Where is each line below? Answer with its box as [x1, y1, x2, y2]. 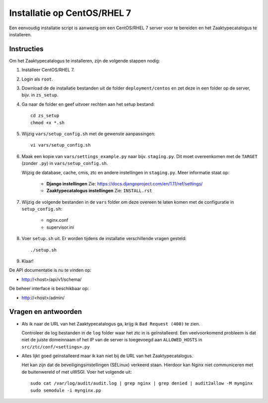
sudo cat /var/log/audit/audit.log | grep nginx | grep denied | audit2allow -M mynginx [30, 381, 253, 386]
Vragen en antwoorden [9, 308, 82, 316]
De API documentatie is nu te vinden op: [9, 267, 92, 273]
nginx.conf [46, 217, 69, 223]
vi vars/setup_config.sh [30, 142, 91, 148]
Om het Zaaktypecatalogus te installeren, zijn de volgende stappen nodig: [9, 58, 160, 64]
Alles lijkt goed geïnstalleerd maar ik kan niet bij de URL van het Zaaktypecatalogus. [21, 353, 194, 359]
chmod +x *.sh [30, 120, 65, 125]
